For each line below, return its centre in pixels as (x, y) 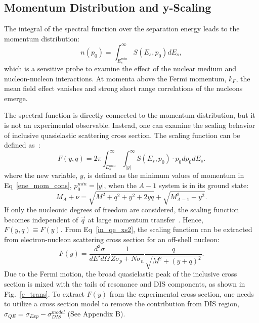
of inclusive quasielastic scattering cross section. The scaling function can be (122, 135)
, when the (120, 185)
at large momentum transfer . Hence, (145, 219)
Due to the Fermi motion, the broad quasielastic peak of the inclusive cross (121, 274)
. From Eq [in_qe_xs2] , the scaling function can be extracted (156, 229)
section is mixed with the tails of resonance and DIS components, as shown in (125, 284)
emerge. (16, 98)
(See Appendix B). (96, 313)
